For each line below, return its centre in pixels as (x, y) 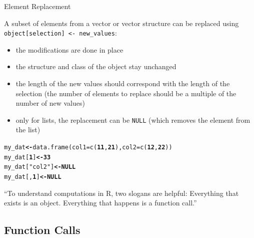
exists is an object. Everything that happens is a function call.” (100, 203)
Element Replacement (37, 6)
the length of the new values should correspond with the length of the (123, 83)
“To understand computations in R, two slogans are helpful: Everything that (121, 193)
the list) (28, 130)
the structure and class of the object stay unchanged (96, 66)
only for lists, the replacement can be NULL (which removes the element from (133, 120)
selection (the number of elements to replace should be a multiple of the (126, 93)
